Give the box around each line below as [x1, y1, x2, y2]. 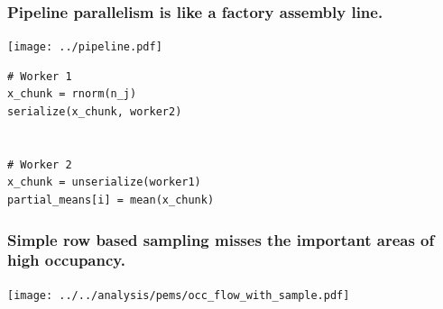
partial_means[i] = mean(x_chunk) [7, 194, 215, 207]
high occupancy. [7, 249, 125, 271]
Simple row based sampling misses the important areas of [7, 228, 435, 250]
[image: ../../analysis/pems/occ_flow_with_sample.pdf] [7, 288, 350, 302]
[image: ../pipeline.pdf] [7, 41, 162, 54]
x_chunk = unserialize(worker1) [7, 176, 201, 189]
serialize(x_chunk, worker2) [7, 105, 182, 119]
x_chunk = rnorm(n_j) [7, 87, 137, 101]
